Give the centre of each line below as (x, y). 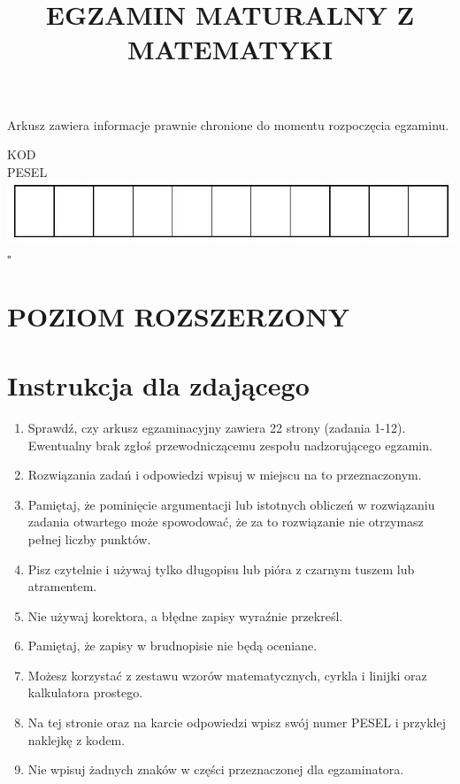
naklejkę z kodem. (77, 739)
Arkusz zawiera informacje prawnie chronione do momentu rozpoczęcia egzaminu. (228, 124)
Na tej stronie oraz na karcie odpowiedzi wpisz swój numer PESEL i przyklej (237, 723)
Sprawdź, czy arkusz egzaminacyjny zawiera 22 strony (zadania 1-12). (217, 427)
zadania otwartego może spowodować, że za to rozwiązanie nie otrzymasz (226, 522)
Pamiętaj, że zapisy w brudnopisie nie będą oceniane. (172, 646)
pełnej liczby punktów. (89, 538)
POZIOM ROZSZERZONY (179, 315)
